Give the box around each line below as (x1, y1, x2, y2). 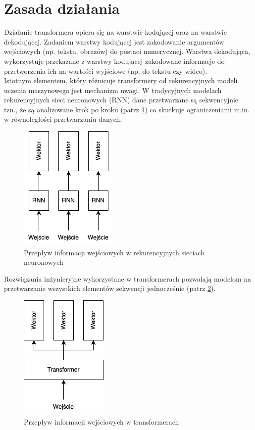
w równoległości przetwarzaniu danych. (4, 114, 122, 124)
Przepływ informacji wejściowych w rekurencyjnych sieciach (24, 247, 204, 257)
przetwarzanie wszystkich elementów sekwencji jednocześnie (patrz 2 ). (4, 283, 216, 293)
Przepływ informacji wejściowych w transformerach (24, 416, 179, 427)
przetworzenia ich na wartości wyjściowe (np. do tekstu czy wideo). (4, 65, 207, 76)
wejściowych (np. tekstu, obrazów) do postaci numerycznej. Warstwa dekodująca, (4, 46, 251, 56)
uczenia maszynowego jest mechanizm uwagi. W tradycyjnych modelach (4, 85, 222, 95)
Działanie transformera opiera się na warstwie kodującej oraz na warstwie (4, 27, 227, 37)
